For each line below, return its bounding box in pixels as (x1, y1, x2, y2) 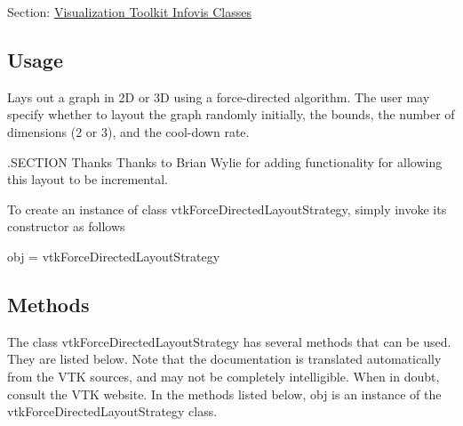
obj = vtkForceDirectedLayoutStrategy (7, 246, 220, 265)
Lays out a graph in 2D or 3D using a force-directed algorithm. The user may (7, 87, 430, 106)
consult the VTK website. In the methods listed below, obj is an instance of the (7, 384, 442, 403)
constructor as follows (7, 217, 125, 236)
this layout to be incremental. (7, 170, 168, 189)
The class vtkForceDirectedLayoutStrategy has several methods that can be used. (7, 332, 451, 350)
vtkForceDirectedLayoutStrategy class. (7, 402, 218, 421)
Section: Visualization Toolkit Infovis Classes (7, 3, 251, 20)
